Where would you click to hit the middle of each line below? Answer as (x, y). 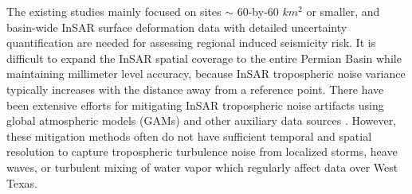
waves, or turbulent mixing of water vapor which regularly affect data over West (202, 167)
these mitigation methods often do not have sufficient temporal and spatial (189, 136)
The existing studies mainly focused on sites (114, 11)
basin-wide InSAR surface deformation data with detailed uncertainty (177, 27)
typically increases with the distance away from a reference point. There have (195, 89)
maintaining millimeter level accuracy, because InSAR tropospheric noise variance (206, 74)
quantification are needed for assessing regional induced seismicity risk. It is (191, 43)
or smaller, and (343, 11)
